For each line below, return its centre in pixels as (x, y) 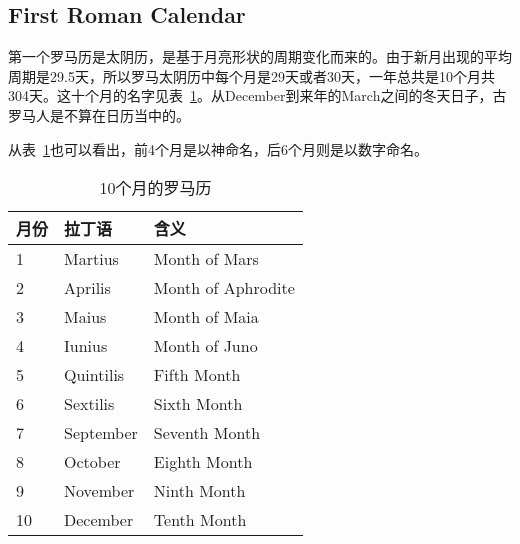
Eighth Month (203, 462)
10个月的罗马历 (155, 188)
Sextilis (89, 404)
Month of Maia (206, 317)
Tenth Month (200, 520)
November (99, 491)
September (101, 433)
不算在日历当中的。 (126, 114)
